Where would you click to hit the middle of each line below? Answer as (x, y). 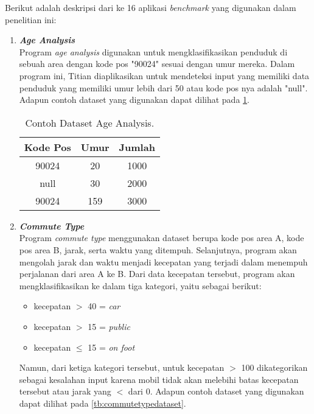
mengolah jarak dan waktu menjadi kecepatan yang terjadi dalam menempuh (163, 261)
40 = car (104, 306)
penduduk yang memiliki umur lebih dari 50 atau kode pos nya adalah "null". (163, 87)
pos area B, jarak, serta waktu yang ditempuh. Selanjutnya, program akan (158, 249)
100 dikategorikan (274, 367)
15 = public (109, 326)
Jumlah (137, 147)
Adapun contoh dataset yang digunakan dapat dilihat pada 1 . (134, 100)
